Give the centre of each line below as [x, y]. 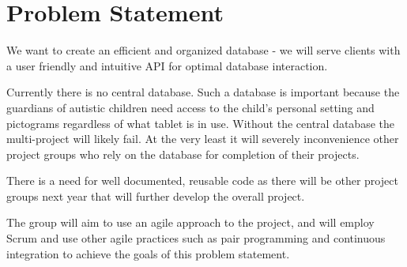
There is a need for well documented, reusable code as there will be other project [202, 181]
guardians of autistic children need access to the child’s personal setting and [190, 107]
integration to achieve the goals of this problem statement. [148, 253]
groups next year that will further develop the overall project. [156, 196]
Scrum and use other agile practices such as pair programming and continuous [196, 238]
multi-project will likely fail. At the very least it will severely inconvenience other [203, 139]
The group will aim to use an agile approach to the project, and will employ [190, 222]
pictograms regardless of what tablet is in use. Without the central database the [200, 123]
